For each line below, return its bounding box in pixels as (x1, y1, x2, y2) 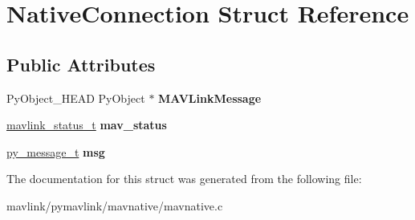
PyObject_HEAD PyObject (6, 89, 145, 106)
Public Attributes (6, 51, 156, 76)
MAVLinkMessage (158, 89, 262, 106)
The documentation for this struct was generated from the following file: (6, 170, 362, 187)
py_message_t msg (6, 143, 105, 160)
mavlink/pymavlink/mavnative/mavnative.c (6, 197, 223, 214)
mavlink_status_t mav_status (6, 116, 167, 133)
